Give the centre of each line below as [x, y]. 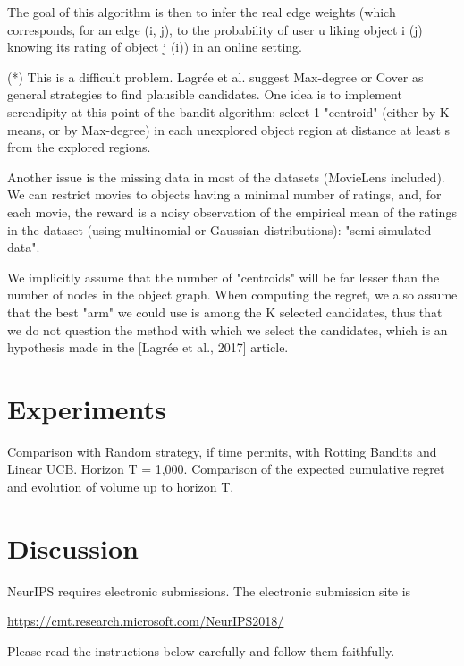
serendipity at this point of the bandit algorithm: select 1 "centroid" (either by [222, 111]
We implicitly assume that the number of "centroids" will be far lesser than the [224, 277]
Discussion [73, 548]
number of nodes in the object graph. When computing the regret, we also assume [232, 295]
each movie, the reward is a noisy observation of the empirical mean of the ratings [232, 211]
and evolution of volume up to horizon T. [121, 486]
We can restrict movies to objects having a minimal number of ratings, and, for [224, 194]
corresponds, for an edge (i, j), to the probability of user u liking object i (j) [215, 29]
